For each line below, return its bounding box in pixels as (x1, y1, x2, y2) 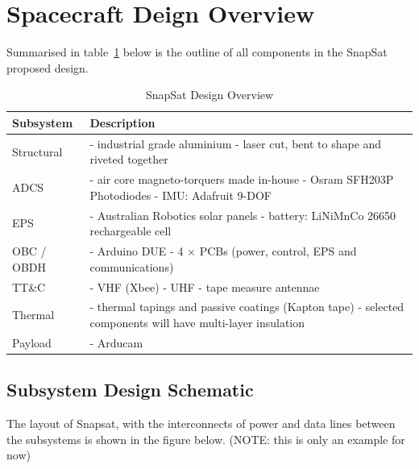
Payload (12, 334, 52, 351)
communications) (89, 258, 174, 275)
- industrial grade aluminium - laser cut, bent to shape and (89, 135, 382, 151)
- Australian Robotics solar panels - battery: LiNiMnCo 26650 (89, 206, 396, 223)
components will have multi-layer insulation (89, 313, 305, 330)
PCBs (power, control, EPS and (199, 243, 357, 259)
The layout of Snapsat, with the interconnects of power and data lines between (6, 415, 396, 432)
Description (89, 114, 156, 131)
